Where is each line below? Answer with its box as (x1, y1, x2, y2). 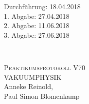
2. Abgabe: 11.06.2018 (4, 20, 70, 30)
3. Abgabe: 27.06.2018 (4, 30, 70, 40)
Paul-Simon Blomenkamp (4, 90, 80, 101)
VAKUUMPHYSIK (4, 72, 62, 82)
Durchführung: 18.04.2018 (4, 1, 81, 11)
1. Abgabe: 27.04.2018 (4, 11, 70, 21)
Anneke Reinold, (4, 81, 53, 91)
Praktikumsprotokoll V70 (4, 62, 85, 72)
